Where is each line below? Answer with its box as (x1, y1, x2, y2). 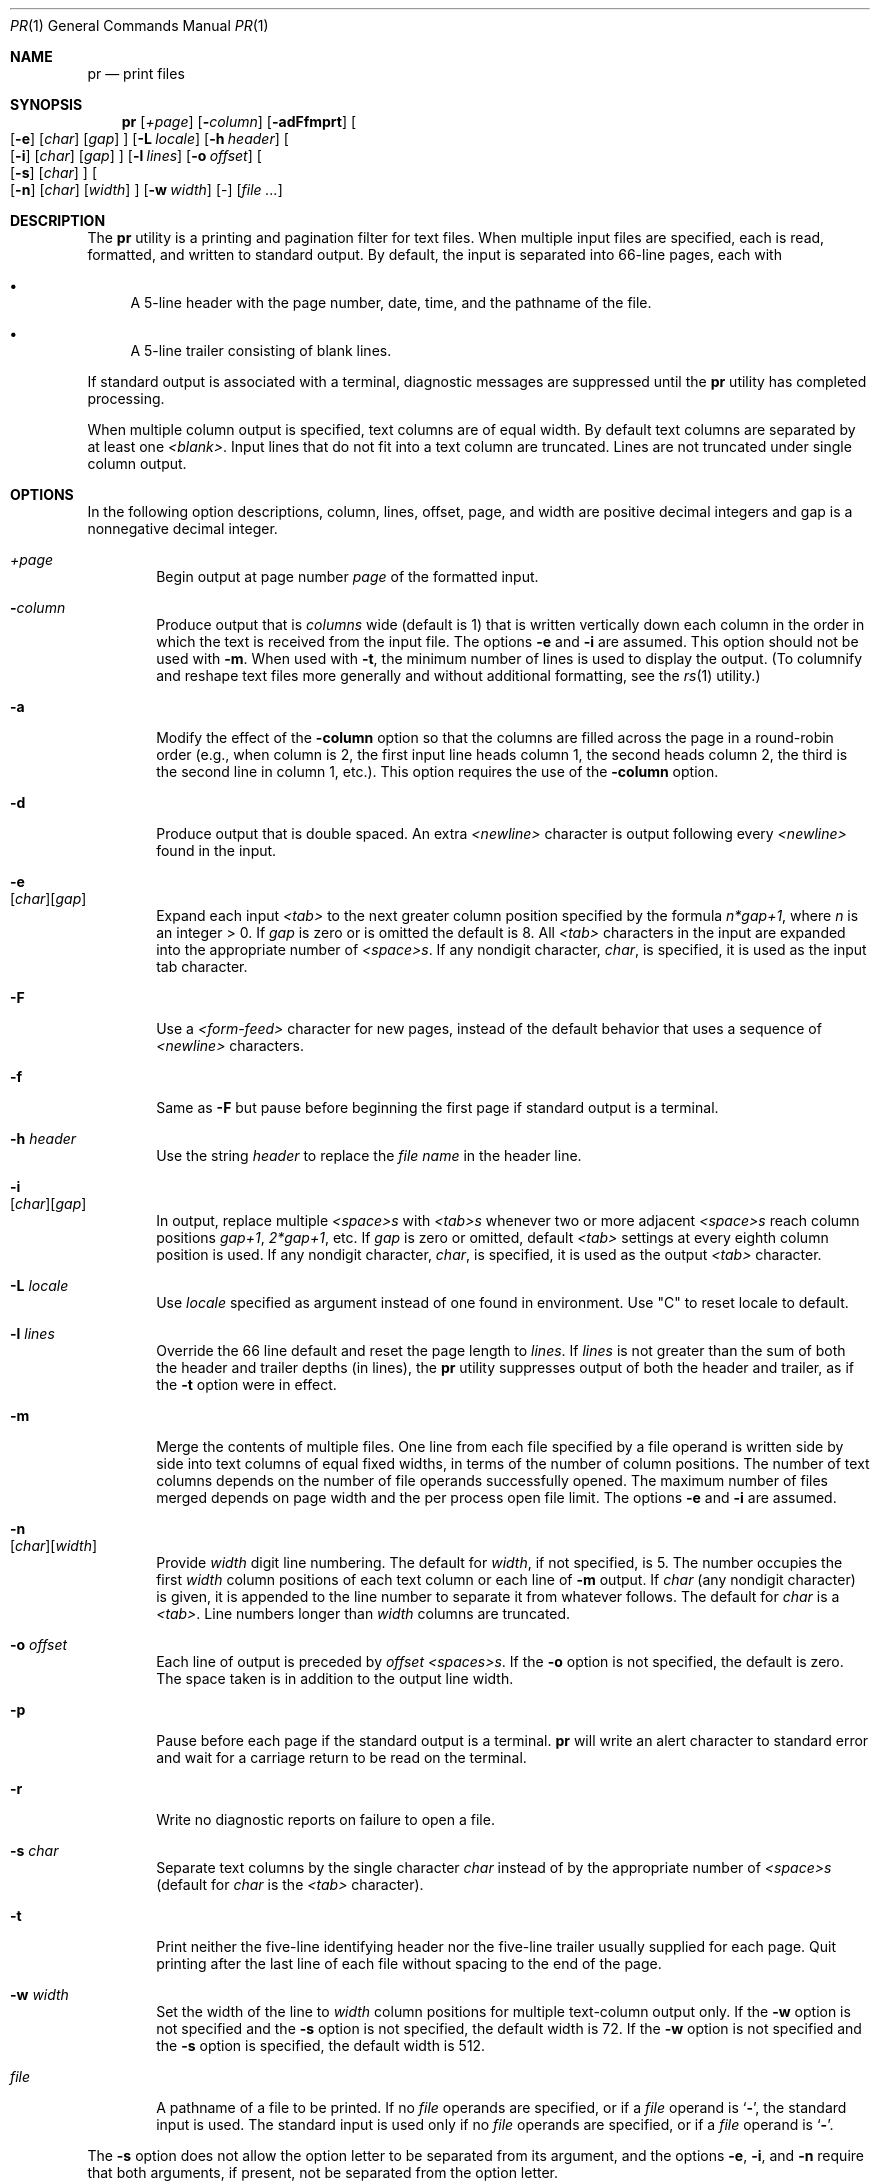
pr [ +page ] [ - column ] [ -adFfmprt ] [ (121, 113, 357, 130)
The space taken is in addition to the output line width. (156, 1670, 514, 1687)
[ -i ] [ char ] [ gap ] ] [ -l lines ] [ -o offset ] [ (10, 147, 262, 164)
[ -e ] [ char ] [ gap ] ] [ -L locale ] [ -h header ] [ (10, 130, 289, 147)
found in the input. (156, 842, 277, 859)
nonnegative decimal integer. (87, 520, 278, 537)
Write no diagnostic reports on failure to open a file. (156, 1811, 495, 1828)
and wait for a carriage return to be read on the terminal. (156, 1749, 527, 1766)
